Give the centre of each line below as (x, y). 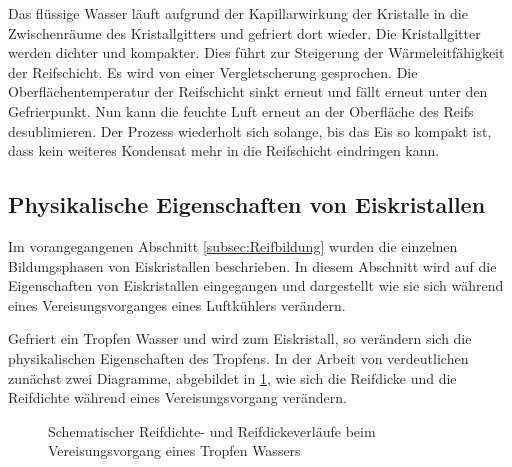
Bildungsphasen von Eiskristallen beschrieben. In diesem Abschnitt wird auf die (252, 265)
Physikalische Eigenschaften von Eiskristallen (247, 204)
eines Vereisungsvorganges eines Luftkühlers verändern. (177, 304)
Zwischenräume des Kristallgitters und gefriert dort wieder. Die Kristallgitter (244, 32)
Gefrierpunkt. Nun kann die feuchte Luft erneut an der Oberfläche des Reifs (241, 110)
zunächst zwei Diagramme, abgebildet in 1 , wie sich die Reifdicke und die (232, 377)
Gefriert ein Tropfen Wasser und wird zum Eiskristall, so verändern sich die (240, 338)
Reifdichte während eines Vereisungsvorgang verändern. (177, 397)
